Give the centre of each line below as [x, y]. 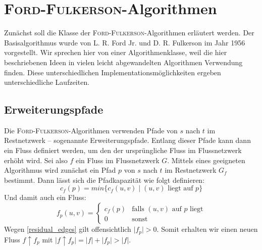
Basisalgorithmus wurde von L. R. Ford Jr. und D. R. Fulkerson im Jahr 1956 [125, 42]
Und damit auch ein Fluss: [45, 197]
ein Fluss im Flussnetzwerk [117, 160]
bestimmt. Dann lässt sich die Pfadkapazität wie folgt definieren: [104, 180]
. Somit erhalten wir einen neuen [207, 229]
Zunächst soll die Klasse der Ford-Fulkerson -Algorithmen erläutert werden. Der [129, 33]
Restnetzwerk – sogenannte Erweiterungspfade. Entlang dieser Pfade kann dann [127, 140]
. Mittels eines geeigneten [206, 160]
